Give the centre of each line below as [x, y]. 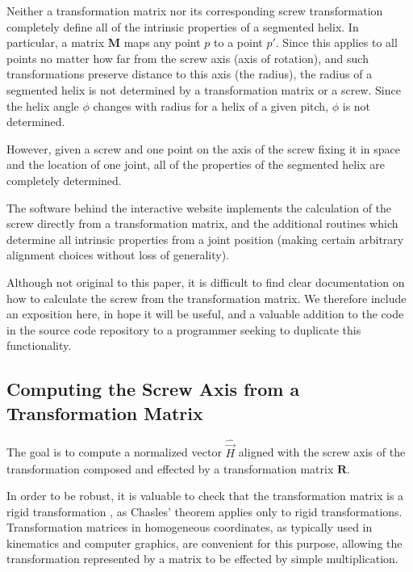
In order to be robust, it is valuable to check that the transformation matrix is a [205, 496]
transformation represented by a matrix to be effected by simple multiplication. [202, 559]
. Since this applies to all [336, 42]
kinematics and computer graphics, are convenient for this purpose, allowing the [204, 543]
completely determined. [64, 180]
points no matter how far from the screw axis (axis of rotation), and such [188, 58]
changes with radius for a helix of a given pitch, [211, 105]
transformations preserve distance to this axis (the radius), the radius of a [190, 74]
